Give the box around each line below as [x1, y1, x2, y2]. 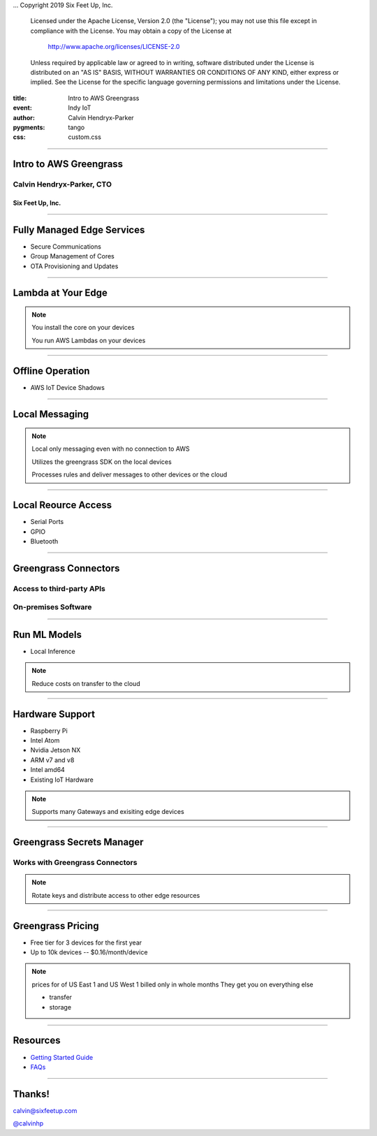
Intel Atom [30, 736, 60, 745]
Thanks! [13, 1088, 50, 1100]
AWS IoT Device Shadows [30, 383, 105, 391]
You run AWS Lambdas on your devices [31, 336, 146, 344]
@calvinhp [13, 1119, 44, 1128]
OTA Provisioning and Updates [30, 262, 119, 270]
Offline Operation [13, 365, 90, 377]
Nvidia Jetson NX [30, 746, 81, 755]
